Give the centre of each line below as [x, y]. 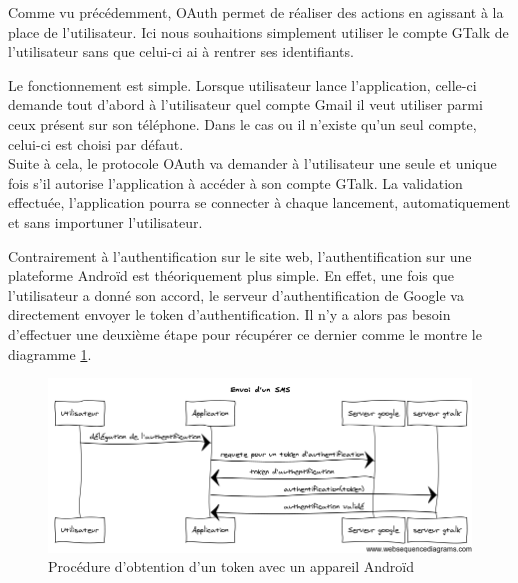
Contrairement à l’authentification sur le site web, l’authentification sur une [240, 255]
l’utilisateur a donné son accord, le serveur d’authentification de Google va [236, 294]
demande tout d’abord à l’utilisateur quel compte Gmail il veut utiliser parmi [245, 104]
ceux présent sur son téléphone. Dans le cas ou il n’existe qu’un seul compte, [242, 123]
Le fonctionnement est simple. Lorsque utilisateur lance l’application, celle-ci [242, 84]
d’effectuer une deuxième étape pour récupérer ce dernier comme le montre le [245, 333]
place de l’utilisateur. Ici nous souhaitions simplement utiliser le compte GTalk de [258, 31]
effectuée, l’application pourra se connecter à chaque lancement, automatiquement [259, 202]
